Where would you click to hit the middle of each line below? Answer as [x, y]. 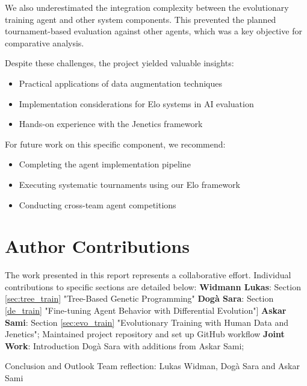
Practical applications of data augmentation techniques [120, 83]
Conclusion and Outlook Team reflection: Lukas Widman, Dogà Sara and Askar [152, 366]
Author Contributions [97, 246]
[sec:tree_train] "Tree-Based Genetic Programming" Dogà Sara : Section [139, 298]
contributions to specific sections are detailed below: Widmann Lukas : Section [153, 286]
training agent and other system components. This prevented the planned [141, 19]
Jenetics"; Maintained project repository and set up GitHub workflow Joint [145, 334]
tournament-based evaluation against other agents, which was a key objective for [153, 31]
